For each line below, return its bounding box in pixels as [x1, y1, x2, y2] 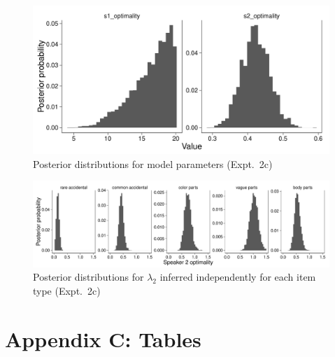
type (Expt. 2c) [33, 283, 101, 297]
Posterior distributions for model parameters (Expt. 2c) [33, 156, 273, 171]
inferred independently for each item [159, 269, 316, 284]
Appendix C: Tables [5, 324, 201, 353]
